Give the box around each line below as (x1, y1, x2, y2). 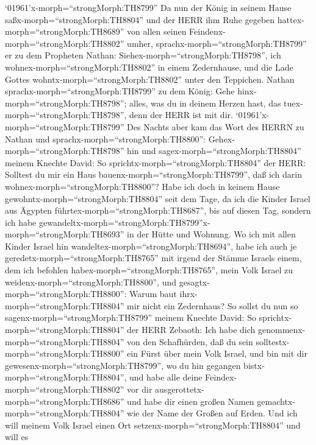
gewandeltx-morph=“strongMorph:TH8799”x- (38, 215, 210, 228)
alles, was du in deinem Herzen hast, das (129, 96, 281, 109)
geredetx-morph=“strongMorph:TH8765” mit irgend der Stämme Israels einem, (5, 251, 302, 264)
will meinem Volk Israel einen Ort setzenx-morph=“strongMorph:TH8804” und (5, 418, 301, 431)
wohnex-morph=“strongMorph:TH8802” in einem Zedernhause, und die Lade (5, 60, 293, 73)
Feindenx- (189, 25, 226, 38)
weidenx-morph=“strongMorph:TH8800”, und (5, 275, 177, 288)
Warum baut (129, 287, 177, 300)
